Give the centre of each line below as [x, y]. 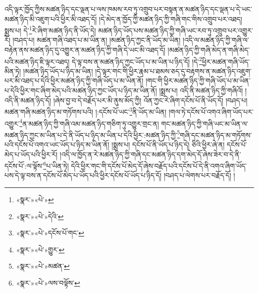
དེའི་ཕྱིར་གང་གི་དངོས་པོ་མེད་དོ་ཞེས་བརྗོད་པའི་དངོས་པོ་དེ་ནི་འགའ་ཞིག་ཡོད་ [159, 165]
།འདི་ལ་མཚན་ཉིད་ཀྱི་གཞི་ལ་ [216, 40]
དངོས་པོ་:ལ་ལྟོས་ [24, 165]
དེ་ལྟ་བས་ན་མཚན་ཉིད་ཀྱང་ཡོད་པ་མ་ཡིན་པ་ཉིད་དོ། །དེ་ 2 [137, 60]
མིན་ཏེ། [13, 71]
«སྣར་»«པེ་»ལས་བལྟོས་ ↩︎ [48, 283]
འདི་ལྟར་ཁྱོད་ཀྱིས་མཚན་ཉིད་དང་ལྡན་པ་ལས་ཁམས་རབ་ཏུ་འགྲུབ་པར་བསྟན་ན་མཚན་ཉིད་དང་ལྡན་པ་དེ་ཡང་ [128, 9]
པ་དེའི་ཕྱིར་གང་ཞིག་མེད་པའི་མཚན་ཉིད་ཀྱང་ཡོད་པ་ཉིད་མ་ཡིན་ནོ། [81, 90]
